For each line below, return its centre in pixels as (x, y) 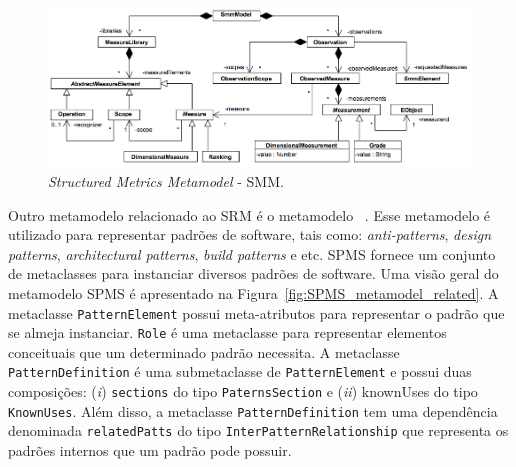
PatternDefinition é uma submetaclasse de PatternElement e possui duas (240, 371)
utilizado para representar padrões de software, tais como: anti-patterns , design (250, 234)
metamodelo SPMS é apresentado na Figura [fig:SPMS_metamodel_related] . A (253, 292)
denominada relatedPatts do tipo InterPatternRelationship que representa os (258, 430)
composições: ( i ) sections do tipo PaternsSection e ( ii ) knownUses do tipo (243, 391)
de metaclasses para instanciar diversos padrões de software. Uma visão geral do (253, 273)
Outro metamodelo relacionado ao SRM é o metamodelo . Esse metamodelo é (249, 214)
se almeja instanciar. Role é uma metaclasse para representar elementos (227, 332)
